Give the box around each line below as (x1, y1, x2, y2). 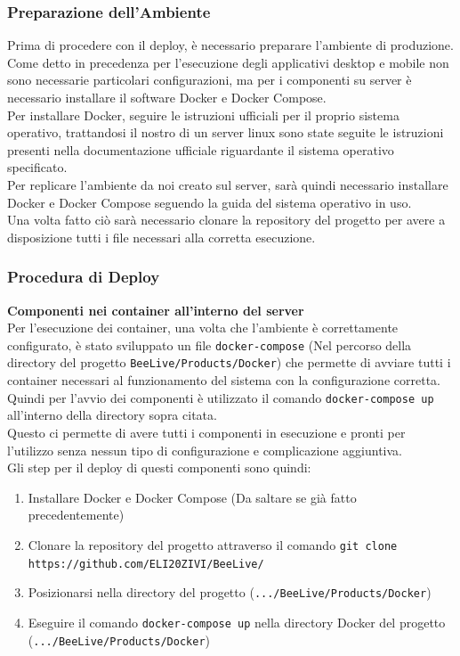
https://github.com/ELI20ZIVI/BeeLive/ (28, 557, 264, 570)
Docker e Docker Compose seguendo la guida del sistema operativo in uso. (7, 193, 412, 211)
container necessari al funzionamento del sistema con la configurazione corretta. (7, 371, 440, 389)
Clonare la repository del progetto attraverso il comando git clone (28, 535, 398, 553)
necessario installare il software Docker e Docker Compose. (7, 88, 327, 106)
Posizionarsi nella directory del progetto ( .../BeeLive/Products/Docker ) (28, 583, 432, 602)
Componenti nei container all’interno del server (7, 300, 304, 319)
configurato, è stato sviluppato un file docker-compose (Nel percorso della (7, 335, 412, 354)
